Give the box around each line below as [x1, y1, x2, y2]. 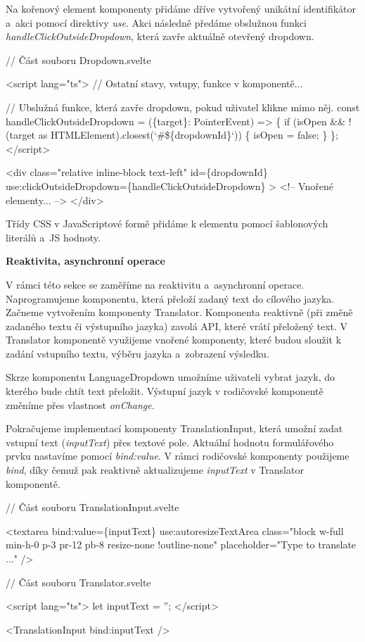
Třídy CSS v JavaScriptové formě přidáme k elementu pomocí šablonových [6, 216, 328, 231]
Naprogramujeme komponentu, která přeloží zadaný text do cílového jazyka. [6, 291, 335, 306]
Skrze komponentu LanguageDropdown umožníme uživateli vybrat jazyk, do [6, 370, 335, 384]
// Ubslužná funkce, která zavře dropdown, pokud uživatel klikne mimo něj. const [6, 99, 360, 114]
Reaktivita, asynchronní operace [6, 253, 165, 268]
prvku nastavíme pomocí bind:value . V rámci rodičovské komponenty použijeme [6, 448, 350, 463]
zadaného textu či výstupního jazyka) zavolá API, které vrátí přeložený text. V [6, 318, 348, 333]
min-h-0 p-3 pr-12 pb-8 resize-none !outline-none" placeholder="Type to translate [6, 537, 357, 552]
